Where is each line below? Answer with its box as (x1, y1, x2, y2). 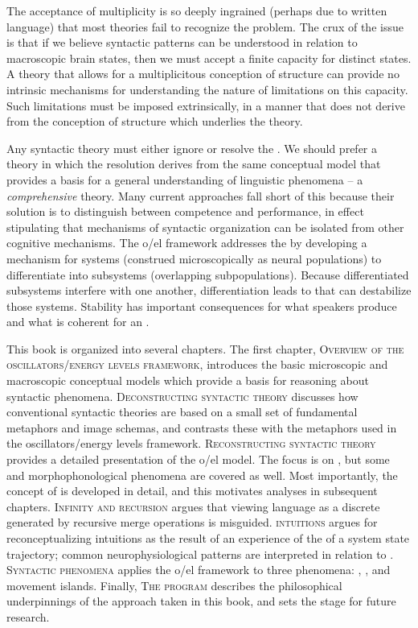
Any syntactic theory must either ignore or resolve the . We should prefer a (6, 139, 378, 156)
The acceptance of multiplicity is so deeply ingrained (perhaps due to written (6, 2, 387, 19)
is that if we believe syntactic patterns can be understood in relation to (6, 34, 358, 51)
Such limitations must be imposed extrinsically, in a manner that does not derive (6, 97, 405, 114)
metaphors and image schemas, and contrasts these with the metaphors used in (6, 419, 397, 436)
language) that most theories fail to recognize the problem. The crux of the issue (6, 18, 404, 35)
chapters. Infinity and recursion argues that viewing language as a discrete (6, 498, 380, 514)
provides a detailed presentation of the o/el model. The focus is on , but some (6, 451, 390, 468)
